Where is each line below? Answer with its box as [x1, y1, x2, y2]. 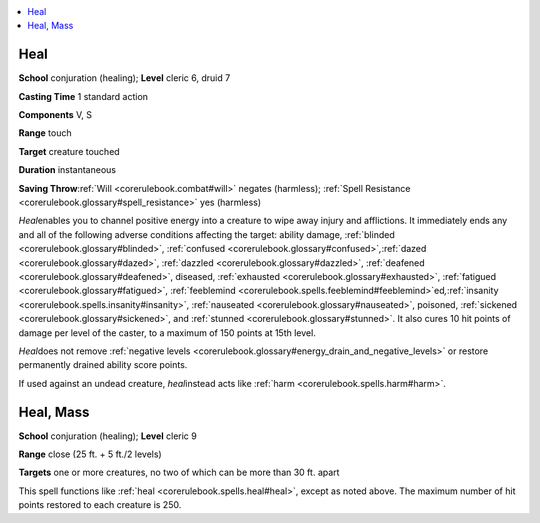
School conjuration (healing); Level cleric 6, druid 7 [18, 72, 231, 84]
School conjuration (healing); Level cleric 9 [18, 430, 197, 442]
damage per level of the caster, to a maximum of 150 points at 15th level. [18, 326, 317, 339]
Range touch [18, 127, 72, 139]
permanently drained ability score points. [18, 359, 188, 371]
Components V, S [18, 109, 92, 121]
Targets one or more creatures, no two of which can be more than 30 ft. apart [18, 466, 340, 479]
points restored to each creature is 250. [18, 499, 182, 511]
